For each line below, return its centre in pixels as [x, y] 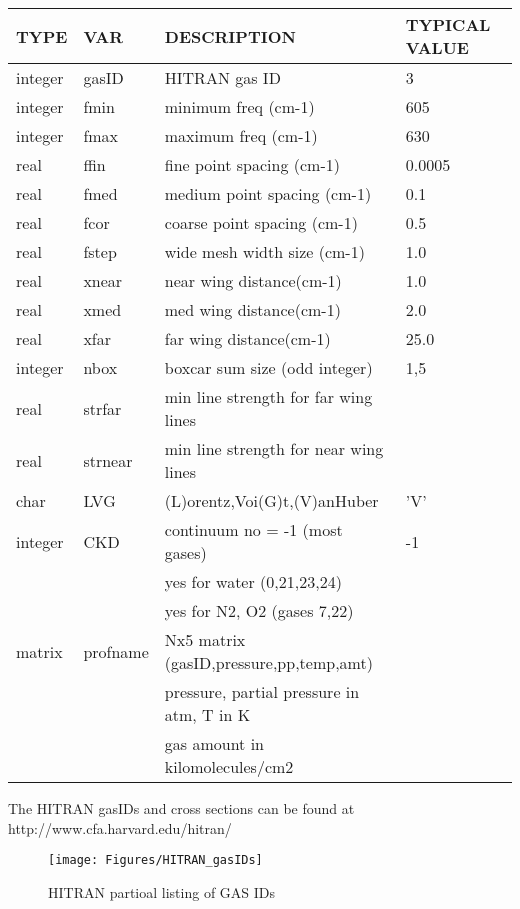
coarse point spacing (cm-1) [261, 222]
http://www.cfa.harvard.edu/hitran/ [120, 827]
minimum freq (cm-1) [239, 106]
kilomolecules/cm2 [229, 766]
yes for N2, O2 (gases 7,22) [259, 610]
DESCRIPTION [230, 36]
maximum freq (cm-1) [241, 135]
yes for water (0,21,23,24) [253, 581]
